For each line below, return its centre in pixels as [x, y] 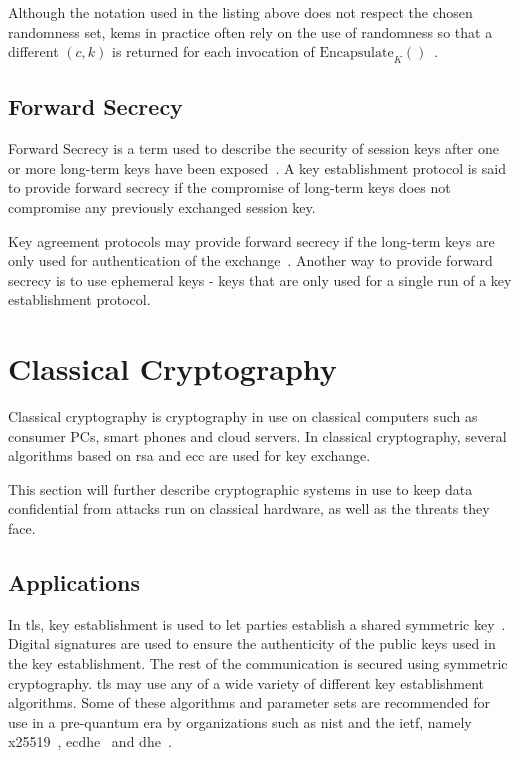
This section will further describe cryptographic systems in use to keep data [240, 488]
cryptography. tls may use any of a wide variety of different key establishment [246, 682]
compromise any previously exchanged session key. [162, 206]
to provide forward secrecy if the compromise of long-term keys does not [229, 187]
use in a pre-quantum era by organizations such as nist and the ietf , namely [240, 721]
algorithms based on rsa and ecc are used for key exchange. [189, 455]
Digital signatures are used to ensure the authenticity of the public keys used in [252, 643]
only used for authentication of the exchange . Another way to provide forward [250, 260]
